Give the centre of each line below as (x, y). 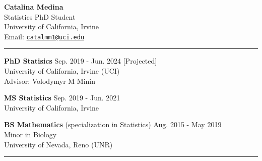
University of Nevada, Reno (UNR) (58, 144)
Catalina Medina (34, 7)
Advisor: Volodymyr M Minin (50, 80)
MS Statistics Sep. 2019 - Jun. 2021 (62, 98)
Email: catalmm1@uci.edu (44, 36)
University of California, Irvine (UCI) (62, 71)
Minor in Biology (30, 134)
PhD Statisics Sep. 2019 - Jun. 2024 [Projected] (81, 61)
